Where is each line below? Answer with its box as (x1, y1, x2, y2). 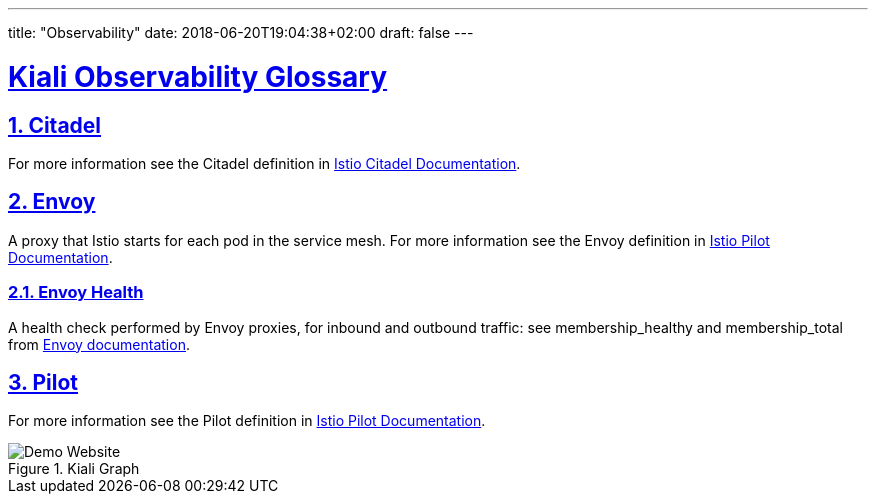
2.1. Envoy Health (8, 282, 144, 303)
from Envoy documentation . (8, 335, 190, 353)
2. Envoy (8, 189, 96, 215)
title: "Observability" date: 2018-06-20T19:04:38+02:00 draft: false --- (8, 24, 474, 41)
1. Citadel (8, 112, 102, 138)
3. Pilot (8, 369, 79, 395)
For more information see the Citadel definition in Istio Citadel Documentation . (8, 154, 521, 172)
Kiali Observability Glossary (8, 59, 388, 94)
